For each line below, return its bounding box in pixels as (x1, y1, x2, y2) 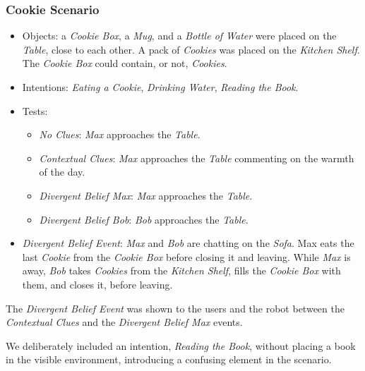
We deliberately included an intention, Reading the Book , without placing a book (6, 338, 356, 353)
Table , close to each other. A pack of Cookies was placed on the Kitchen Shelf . (22, 42, 360, 56)
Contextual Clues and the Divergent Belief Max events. (6, 315, 243, 329)
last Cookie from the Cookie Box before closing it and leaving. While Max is (22, 249, 351, 264)
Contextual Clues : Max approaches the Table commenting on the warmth (39, 150, 354, 165)
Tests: (22, 103, 48, 118)
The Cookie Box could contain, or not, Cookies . (22, 56, 227, 71)
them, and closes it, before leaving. (22, 276, 173, 291)
